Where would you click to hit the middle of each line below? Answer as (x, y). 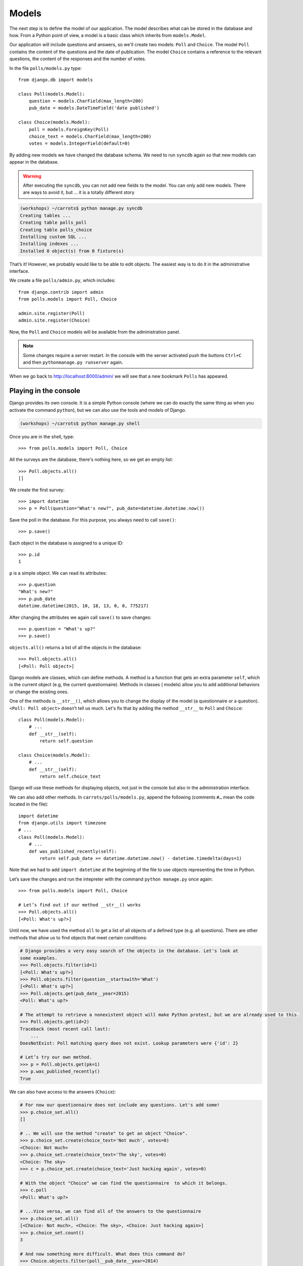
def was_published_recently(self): (73, 851)
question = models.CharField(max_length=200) (86, 101)
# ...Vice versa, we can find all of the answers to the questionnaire (111, 1211)
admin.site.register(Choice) (54, 321)
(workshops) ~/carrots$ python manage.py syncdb (81, 208)
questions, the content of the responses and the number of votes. (78, 59)
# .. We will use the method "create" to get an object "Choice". (104, 1134)
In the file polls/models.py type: (45, 68)
